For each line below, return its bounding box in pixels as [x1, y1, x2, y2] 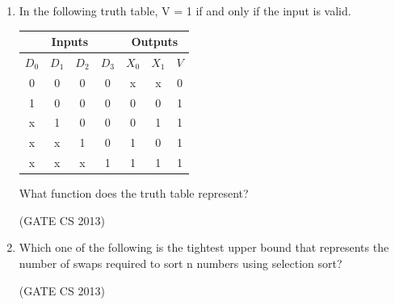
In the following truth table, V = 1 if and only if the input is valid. [19, 2, 351, 19]
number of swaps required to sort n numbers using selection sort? [19, 255, 342, 272]
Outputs [131, 33, 179, 50]
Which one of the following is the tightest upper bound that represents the [19, 239, 389, 256]
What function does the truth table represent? [19, 185, 249, 202]
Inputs [51, 33, 89, 50]
